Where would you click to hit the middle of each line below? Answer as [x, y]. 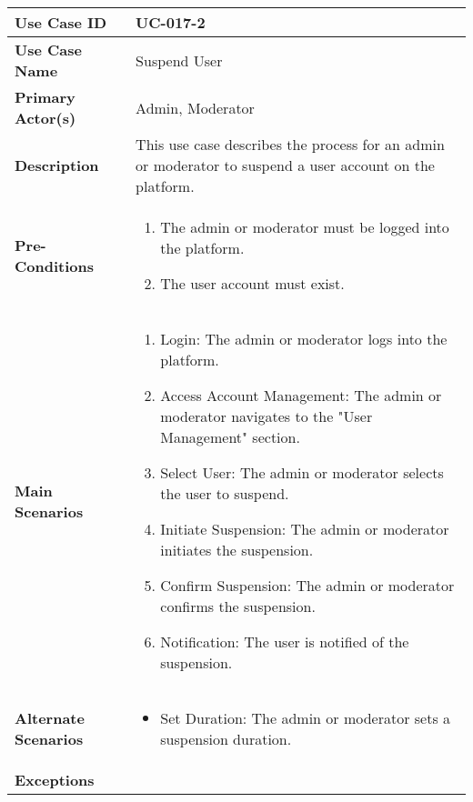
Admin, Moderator [195, 107]
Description [57, 165]
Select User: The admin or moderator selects [302, 472]
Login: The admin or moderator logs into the [304, 339]
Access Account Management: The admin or [301, 395]
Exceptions [55, 780]
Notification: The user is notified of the [285, 642]
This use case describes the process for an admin [290, 144]
